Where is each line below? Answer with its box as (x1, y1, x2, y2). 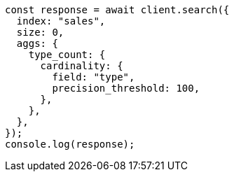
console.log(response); (5, 139, 135, 150)
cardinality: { (40, 60, 123, 71)
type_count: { (28, 49, 106, 60)
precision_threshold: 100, (52, 83, 200, 94)
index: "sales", (16, 15, 106, 27)
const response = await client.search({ (5, 4, 230, 15)
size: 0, (16, 27, 64, 38)
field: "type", (52, 71, 135, 83)
